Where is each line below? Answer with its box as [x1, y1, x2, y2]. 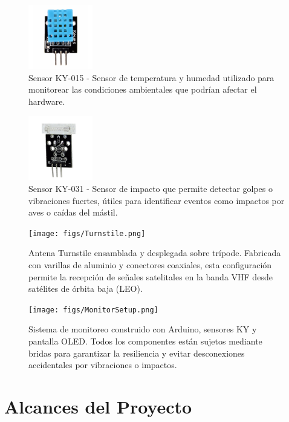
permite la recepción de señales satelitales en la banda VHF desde [28, 270, 273, 283]
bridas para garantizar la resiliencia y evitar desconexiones [28, 346, 245, 359]
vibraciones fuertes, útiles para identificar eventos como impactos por [28, 194, 285, 206]
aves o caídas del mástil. [28, 206, 118, 219]
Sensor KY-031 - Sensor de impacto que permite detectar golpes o [28, 182, 273, 194]
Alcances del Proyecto [4, 394, 192, 418]
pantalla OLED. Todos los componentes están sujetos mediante [28, 335, 262, 348]
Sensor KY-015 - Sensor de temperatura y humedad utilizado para [28, 71, 274, 84]
